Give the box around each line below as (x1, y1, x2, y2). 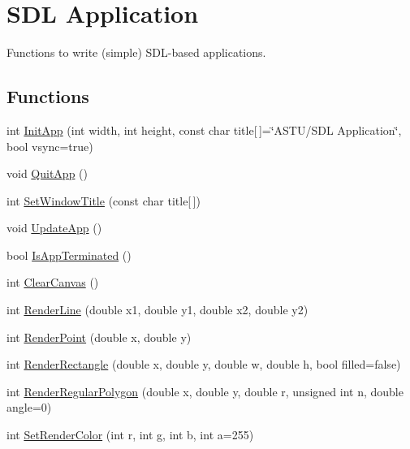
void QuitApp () (6, 165, 88, 182)
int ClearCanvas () (6, 274, 99, 291)
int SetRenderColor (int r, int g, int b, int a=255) (6, 426, 254, 443)
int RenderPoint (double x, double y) (6, 328, 192, 345)
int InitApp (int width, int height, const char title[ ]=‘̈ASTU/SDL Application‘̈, (6, 121, 402, 138)
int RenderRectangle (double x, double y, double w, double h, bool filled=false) (6, 356, 401, 373)
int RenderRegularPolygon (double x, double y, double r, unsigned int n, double (6, 382, 404, 399)
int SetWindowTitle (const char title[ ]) (6, 192, 201, 209)
